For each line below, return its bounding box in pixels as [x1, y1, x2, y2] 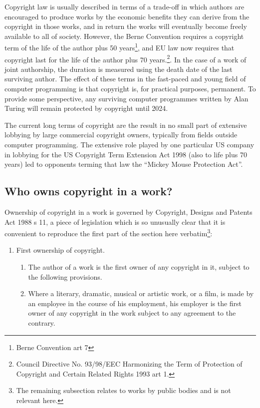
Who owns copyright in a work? [4, 183, 173, 199]
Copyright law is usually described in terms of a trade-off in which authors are [4, 1, 245, 11]
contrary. [28, 318, 55, 328]
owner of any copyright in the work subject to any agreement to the [28, 308, 236, 318]
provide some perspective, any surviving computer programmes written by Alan [4, 93, 249, 103]
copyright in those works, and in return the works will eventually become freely [4, 21, 247, 31]
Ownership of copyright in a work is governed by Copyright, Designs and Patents [4, 207, 253, 217]
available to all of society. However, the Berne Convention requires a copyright [4, 30, 244, 41]
